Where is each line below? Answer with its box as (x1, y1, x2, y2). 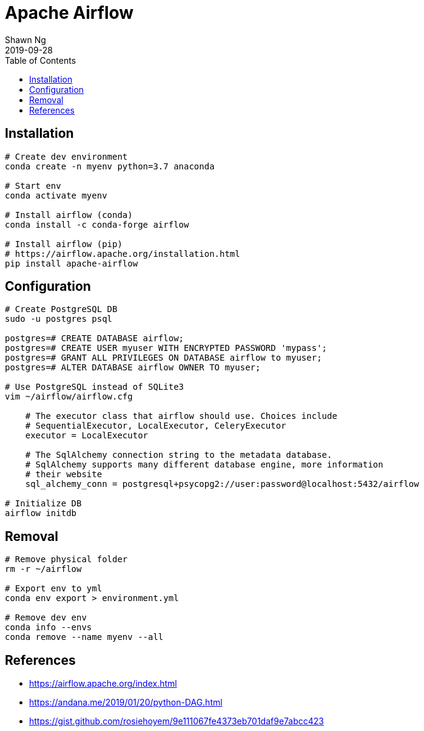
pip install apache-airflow (5, 258, 138, 268)
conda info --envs (5, 622, 92, 633)
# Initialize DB (5, 498, 82, 509)
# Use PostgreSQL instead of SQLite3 (5, 382, 184, 392)
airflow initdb (5, 508, 77, 518)
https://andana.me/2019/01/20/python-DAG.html (29, 697, 223, 708)
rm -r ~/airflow (5, 564, 82, 574)
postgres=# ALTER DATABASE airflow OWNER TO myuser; (5, 362, 261, 373)
